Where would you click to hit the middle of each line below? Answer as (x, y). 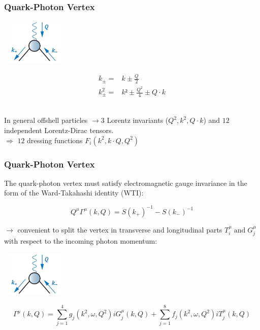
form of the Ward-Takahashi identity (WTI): (74, 193)
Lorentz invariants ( (138, 120)
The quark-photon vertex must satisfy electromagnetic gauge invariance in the (126, 183)
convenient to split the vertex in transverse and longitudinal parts (120, 229)
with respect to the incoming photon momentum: (81, 240)
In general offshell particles (46, 120)
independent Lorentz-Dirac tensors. (59, 130)
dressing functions (55, 140)
